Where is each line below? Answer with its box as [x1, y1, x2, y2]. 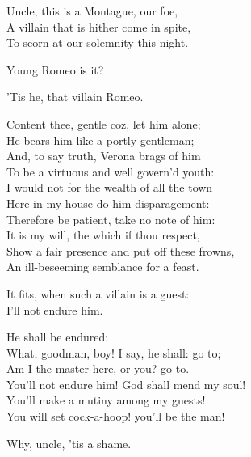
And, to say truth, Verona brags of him [6, 147, 201, 164]
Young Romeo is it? [6, 61, 104, 78]
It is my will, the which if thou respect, [6, 226, 200, 243]
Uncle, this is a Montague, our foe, [6, 2, 178, 19]
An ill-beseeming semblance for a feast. [6, 258, 199, 275]
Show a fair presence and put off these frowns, [6, 242, 235, 259]
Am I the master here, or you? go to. [6, 360, 190, 377]
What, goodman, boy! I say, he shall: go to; [6, 344, 221, 361]
